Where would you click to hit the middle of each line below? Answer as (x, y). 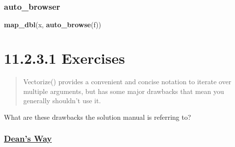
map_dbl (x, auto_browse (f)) (53, 25)
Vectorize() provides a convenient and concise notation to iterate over (127, 81)
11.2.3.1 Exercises (64, 58)
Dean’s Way (28, 138)
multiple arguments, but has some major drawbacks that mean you (124, 91)
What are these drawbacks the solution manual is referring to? (97, 117)
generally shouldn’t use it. (62, 101)
